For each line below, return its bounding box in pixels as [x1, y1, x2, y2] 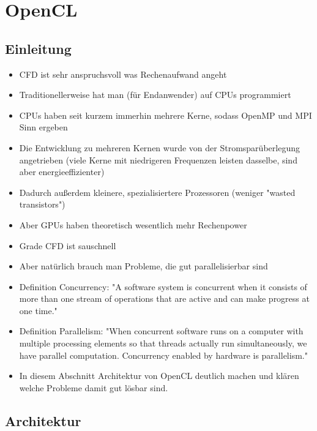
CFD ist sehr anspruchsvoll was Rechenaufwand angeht [19, 67, 227, 80]
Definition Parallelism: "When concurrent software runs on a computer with [19, 324, 304, 337]
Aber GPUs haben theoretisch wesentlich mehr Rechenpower [19, 218, 247, 231]
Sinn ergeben [19, 121, 68, 133]
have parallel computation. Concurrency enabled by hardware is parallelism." [19, 348, 308, 361]
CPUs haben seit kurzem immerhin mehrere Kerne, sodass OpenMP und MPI [19, 108, 312, 121]
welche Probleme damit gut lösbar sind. [19, 381, 168, 394]
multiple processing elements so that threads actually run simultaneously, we [19, 337, 307, 350]
